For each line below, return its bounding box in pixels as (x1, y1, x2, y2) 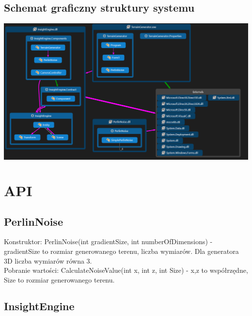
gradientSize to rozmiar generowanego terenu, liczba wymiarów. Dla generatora (4, 246, 239, 256)
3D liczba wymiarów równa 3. (4, 255, 92, 266)
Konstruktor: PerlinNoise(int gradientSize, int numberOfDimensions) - (4, 236, 213, 247)
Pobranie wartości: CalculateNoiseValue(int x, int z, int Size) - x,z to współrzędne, (4, 265, 248, 275)
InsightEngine (4, 298, 75, 313)
